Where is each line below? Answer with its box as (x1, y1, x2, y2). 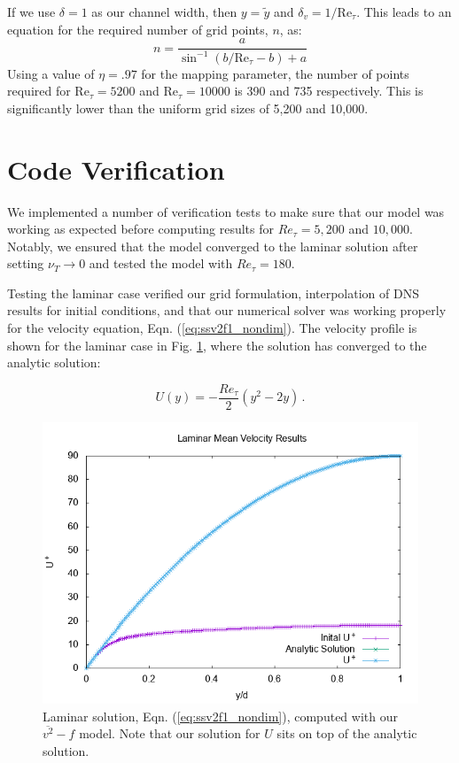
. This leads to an (356, 3, 452, 20)
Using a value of (7, 64, 95, 82)
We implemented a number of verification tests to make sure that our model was (7, 202, 445, 220)
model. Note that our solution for (79, 724, 261, 743)
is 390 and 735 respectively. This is (234, 81, 424, 100)
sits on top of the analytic (276, 724, 417, 743)
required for (7, 81, 71, 100)
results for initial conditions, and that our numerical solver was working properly (7, 301, 447, 320)
